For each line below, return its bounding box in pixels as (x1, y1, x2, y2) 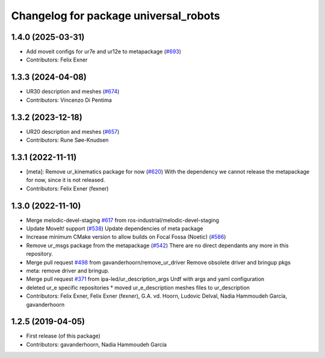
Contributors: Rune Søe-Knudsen (26, 136, 109, 144)
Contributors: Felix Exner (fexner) (26, 184, 109, 192)
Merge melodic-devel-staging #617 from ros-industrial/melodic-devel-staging (26, 216, 220, 224)
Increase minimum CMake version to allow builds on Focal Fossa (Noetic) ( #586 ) (26, 233, 226, 240)
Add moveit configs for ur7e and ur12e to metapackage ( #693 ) (26, 48, 182, 55)
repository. (26, 250, 54, 257)
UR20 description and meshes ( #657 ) (26, 128, 120, 135)
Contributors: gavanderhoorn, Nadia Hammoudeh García (26, 341, 167, 348)
